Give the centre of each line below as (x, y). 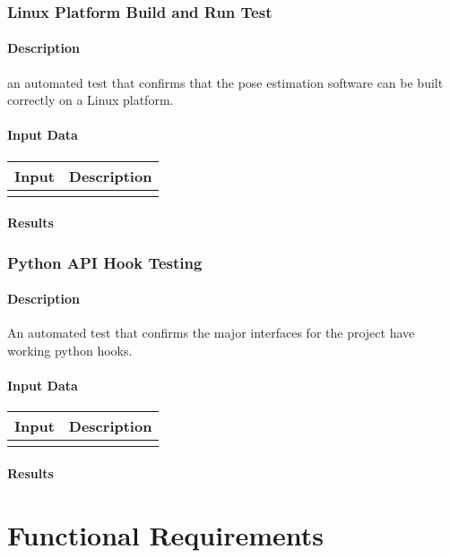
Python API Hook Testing (105, 262)
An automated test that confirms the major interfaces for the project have (211, 333)
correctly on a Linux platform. (91, 100)
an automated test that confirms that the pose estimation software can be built (225, 82)
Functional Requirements (165, 534)
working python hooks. (70, 351)
